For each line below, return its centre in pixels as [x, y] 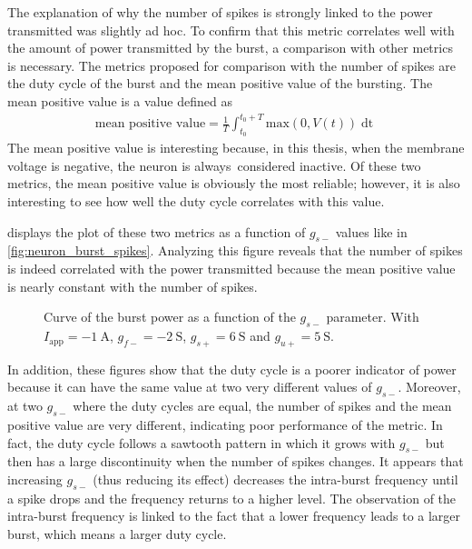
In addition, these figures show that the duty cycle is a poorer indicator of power [232, 369]
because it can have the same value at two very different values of [190, 387]
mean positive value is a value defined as [120, 100]
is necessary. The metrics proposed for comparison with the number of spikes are [231, 65]
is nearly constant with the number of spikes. [133, 286]
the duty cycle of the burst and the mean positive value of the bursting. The [220, 83]
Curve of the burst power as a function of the [170, 317]
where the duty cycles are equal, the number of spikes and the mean [262, 406]
